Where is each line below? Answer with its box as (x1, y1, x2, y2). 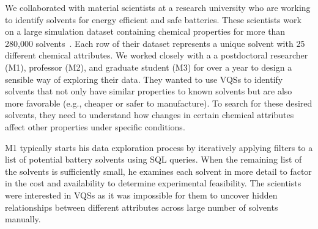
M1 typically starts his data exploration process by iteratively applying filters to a (5, 141, 313, 153)
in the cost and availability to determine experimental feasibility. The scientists (5, 177, 301, 189)
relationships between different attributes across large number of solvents (5, 200, 278, 213)
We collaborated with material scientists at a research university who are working (5, 1, 311, 13)
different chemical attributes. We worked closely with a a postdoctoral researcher (5, 49, 308, 62)
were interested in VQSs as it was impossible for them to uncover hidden (5, 188, 278, 201)
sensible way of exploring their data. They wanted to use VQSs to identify (5, 72, 283, 85)
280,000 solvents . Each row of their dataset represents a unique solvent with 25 (5, 37, 305, 49)
